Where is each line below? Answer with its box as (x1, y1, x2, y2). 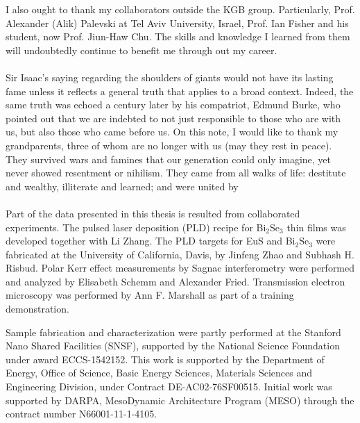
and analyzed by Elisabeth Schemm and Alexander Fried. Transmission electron (6, 274, 345, 288)
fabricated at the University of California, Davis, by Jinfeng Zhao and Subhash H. (6, 247, 354, 261)
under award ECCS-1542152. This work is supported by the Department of (6, 351, 325, 366)
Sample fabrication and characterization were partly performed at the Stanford (6, 324, 341, 339)
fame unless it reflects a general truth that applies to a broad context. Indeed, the (6, 83, 354, 98)
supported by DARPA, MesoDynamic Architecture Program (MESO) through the (6, 392, 354, 407)
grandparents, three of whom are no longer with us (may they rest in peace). (6, 138, 332, 152)
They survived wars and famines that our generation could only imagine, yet (6, 151, 332, 166)
